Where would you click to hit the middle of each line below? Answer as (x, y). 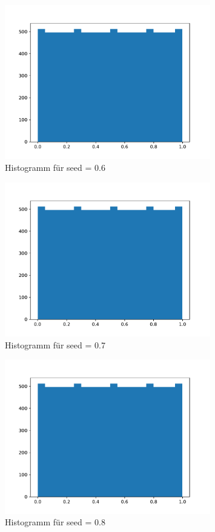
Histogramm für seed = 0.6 (55, 167)
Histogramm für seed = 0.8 (55, 522)
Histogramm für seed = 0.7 (55, 344)
